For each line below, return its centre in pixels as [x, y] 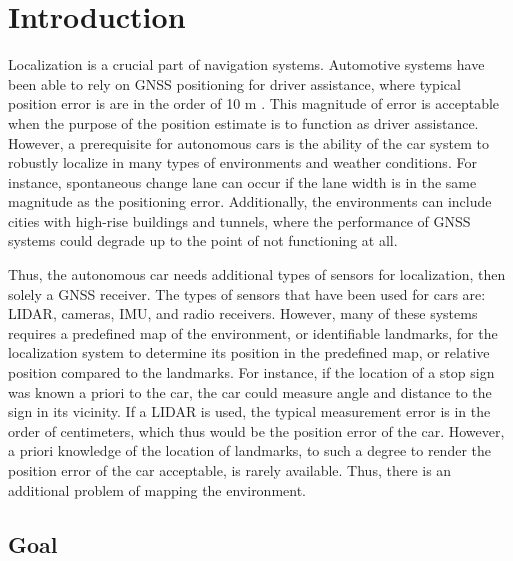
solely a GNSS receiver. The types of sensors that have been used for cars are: [247, 293]
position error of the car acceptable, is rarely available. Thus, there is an [230, 470]
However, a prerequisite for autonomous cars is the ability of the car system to [248, 142]
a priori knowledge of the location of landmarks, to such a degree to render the [249, 450]
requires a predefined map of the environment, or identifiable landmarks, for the [253, 332]
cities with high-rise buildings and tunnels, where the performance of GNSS [239, 220]
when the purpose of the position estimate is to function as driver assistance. [243, 122]
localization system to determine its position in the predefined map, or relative [249, 352]
